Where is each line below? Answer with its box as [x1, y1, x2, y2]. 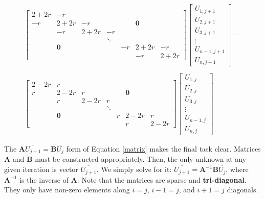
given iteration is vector [4, 164, 78, 175]
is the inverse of [19, 174, 69, 185]
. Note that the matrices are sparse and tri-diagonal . [77, 174, 247, 185]
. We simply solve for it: [96, 164, 172, 175]
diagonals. [227, 184, 258, 195]
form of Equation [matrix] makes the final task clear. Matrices [66, 143, 261, 154]
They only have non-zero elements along [4, 184, 130, 195]
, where [226, 164, 249, 175]
